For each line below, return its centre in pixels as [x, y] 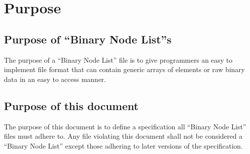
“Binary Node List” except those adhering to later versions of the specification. [124, 145]
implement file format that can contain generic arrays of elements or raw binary [125, 69]
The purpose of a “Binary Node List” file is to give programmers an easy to [118, 59]
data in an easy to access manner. [55, 79]
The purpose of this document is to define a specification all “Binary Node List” [125, 126]
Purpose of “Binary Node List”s [88, 39]
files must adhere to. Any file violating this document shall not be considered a [123, 136]
